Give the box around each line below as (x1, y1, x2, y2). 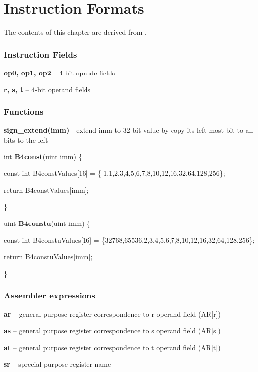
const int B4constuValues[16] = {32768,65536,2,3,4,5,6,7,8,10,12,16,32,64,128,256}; (4, 234, 255, 245)
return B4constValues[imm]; (4, 184, 89, 195)
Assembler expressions (4, 289, 95, 301)
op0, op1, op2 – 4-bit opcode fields (4, 67, 115, 77)
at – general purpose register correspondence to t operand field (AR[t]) (4, 342, 221, 352)
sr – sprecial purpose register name (4, 359, 111, 369)
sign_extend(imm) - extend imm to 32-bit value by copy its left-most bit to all (4, 125, 253, 135)
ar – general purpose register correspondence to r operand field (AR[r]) (4, 308, 221, 319)
